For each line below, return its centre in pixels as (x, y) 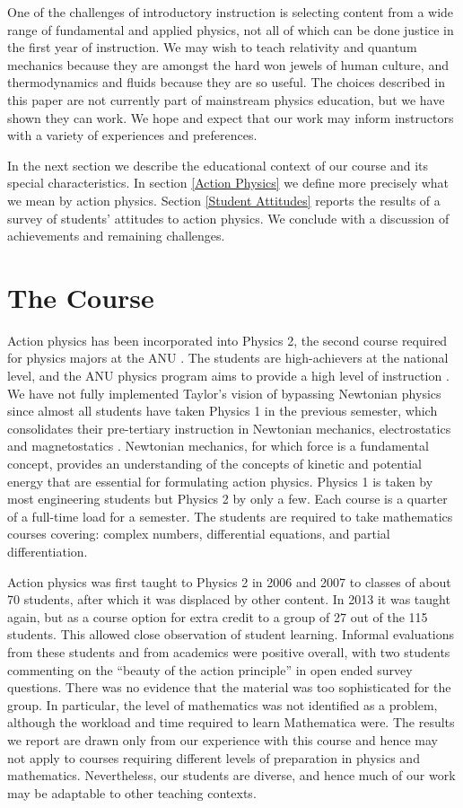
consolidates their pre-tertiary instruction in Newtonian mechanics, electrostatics (229, 428)
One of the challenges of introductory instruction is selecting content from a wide (231, 12)
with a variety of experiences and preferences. (132, 135)
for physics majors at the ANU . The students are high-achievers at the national (228, 358)
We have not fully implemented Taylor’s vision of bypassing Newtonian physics (224, 393)
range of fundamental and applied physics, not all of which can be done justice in (231, 29)
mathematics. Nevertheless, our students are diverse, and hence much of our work (231, 775)
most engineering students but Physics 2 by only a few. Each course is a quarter (227, 499)
